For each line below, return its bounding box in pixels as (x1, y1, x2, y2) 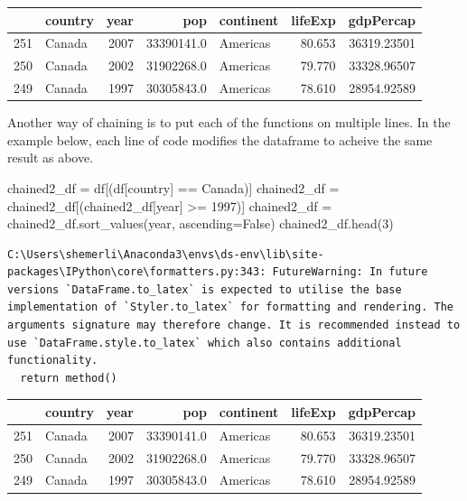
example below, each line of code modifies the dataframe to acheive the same (7, 130, 433, 149)
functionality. (7, 354, 98, 367)
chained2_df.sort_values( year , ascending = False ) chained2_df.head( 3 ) (7, 214, 394, 233)
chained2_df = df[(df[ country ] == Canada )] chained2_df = (7, 178, 340, 197)
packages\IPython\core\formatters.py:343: (7, 265, 266, 279)
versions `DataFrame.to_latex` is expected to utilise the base (7, 283, 402, 296)
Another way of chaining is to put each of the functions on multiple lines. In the (7, 113, 451, 132)
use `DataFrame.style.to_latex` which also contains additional (7, 336, 402, 349)
